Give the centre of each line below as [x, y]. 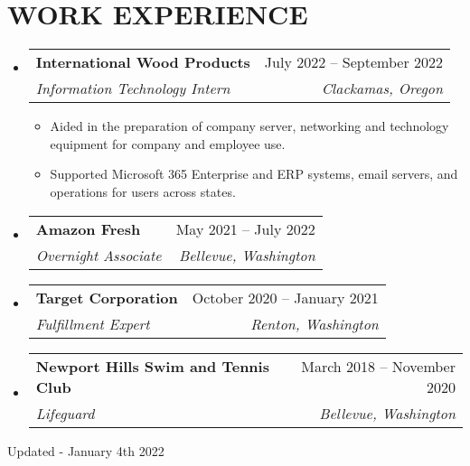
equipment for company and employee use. [168, 143]
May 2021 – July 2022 [245, 228]
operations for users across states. [143, 191]
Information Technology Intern [133, 89]
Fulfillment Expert [93, 323]
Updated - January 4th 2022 [86, 450]
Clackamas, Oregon [382, 89]
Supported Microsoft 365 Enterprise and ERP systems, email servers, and [254, 174]
